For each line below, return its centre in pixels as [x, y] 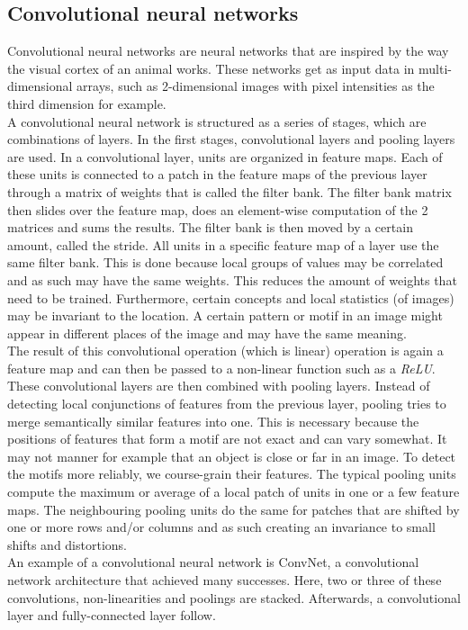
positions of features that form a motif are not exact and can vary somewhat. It [227, 439]
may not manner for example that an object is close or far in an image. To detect [232, 456]
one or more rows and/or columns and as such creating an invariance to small [221, 527]
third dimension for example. [87, 103]
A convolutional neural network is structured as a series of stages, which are [217, 121]
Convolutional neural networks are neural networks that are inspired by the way [228, 51]
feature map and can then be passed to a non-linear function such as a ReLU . [221, 368]
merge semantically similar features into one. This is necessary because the [213, 421]
